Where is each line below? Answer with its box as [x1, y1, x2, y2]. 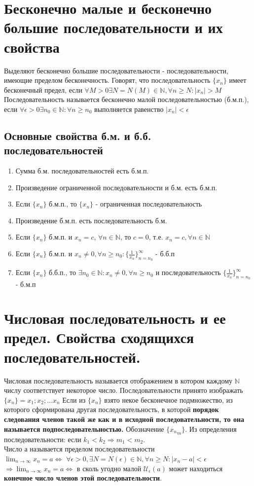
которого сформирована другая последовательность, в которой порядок [4, 404, 219, 415]
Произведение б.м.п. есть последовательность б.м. [15, 215, 167, 225]
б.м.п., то [49, 199, 77, 209]
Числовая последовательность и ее [4, 308, 226, 328]
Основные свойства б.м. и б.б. [4, 128, 151, 143]
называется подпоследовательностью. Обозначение [4, 423, 164, 434]
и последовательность [155, 267, 221, 278]
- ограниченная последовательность [95, 199, 202, 209]
